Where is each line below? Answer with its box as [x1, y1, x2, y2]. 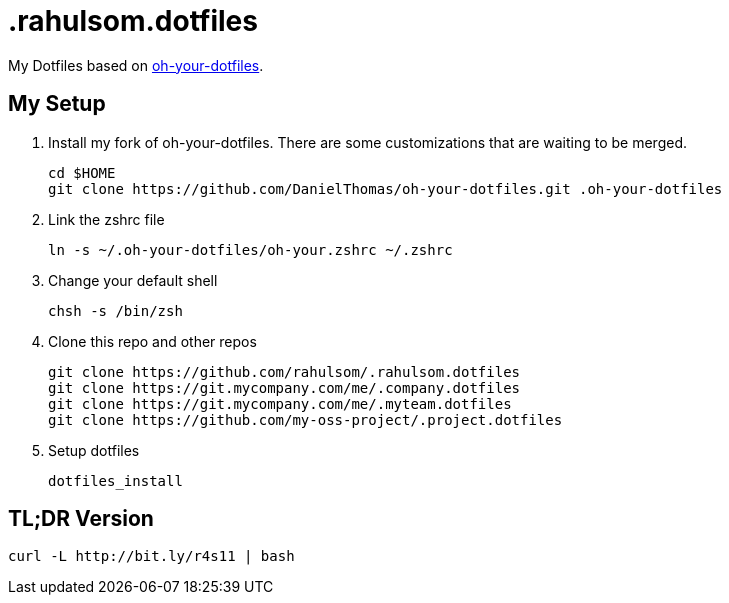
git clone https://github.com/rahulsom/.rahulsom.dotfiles [48, 363, 521, 380]
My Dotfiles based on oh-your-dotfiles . [8, 56, 264, 74]
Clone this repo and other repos [48, 332, 257, 350]
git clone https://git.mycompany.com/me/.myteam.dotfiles [48, 395, 512, 412]
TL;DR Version [8, 506, 154, 532]
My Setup [8, 91, 106, 117]
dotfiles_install [48, 472, 183, 489]
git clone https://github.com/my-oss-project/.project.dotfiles [48, 411, 563, 428]
